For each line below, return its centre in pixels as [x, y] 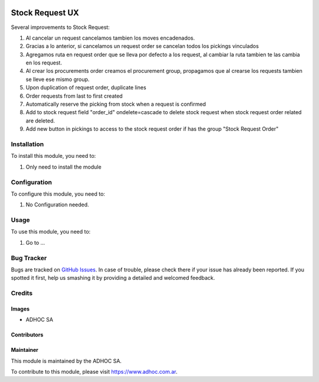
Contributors [27, 335]
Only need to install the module [64, 167]
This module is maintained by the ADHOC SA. [66, 361]
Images [20, 309]
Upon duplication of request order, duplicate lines [86, 88]
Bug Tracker [29, 258]
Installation [27, 144]
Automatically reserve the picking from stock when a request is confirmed [116, 104]
